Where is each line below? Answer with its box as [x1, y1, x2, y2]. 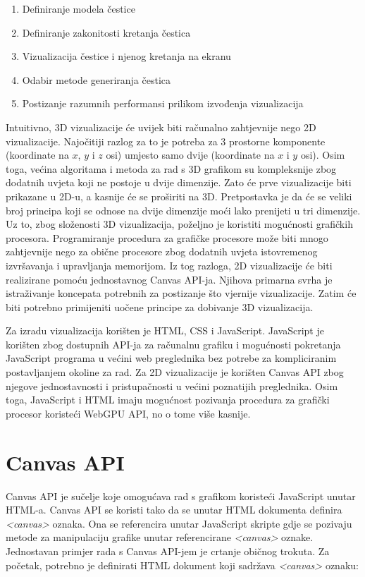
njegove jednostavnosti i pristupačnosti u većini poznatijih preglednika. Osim [6, 378, 338, 393]
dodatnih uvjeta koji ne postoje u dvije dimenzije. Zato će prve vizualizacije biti [6, 175, 352, 190]
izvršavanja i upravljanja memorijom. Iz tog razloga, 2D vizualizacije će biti [6, 257, 333, 272]
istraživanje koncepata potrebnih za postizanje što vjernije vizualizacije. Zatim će [6, 286, 357, 300]
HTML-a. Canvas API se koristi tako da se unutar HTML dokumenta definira [6, 502, 342, 517]
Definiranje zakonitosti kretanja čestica [22, 25, 191, 40]
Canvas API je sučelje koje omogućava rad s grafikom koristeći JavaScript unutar [6, 488, 356, 503]
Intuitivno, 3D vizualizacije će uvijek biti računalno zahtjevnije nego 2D [6, 119, 316, 134]
